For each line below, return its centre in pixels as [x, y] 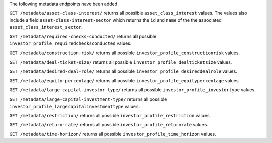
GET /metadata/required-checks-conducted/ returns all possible [83, 36]
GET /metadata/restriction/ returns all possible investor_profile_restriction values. [110, 116]
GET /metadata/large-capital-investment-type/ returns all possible [88, 99]
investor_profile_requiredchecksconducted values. [71, 43]
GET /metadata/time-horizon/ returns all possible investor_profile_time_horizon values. [113, 134]
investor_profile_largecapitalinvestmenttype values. [75, 106]
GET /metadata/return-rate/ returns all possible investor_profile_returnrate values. [109, 125]
